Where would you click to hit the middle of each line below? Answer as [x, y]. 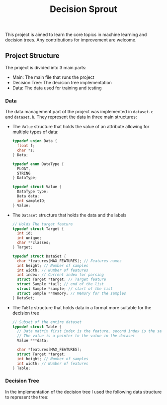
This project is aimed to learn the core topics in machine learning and [76, 35]
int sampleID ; [32, 201]
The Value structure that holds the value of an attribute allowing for [81, 127]
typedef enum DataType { [38, 164]
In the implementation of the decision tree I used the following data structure [83, 392]
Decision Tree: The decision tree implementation [62, 83]
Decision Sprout [83, 9]
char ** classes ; [34, 243]
